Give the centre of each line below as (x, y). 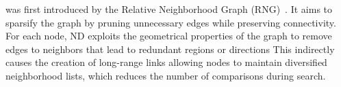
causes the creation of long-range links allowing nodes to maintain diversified (166, 62)
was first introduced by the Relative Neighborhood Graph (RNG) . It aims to (169, 9)
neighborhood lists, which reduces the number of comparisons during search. (166, 75)
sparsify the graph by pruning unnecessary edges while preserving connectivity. (171, 22)
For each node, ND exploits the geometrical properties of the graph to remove (169, 36)
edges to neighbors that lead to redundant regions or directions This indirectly (170, 49)
